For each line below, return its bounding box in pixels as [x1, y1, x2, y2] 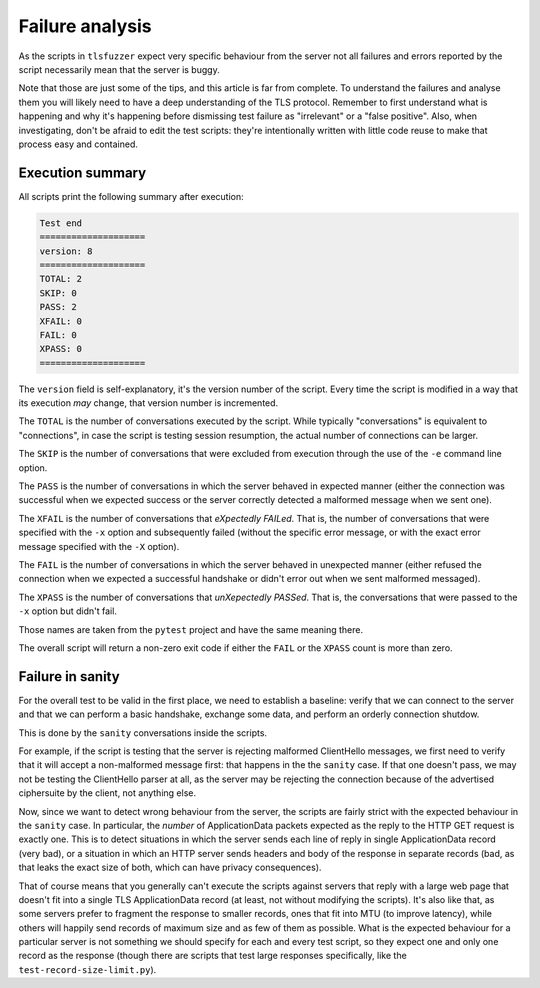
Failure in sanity [18, 668, 120, 685]
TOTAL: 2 [39, 273, 83, 285]
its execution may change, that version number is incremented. [18, 397, 279, 409]
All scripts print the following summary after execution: [18, 190, 244, 202]
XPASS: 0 [39, 343, 83, 355]
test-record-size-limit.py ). [18, 963, 157, 975]
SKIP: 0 [39, 287, 77, 299]
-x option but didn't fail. [18, 605, 117, 617]
